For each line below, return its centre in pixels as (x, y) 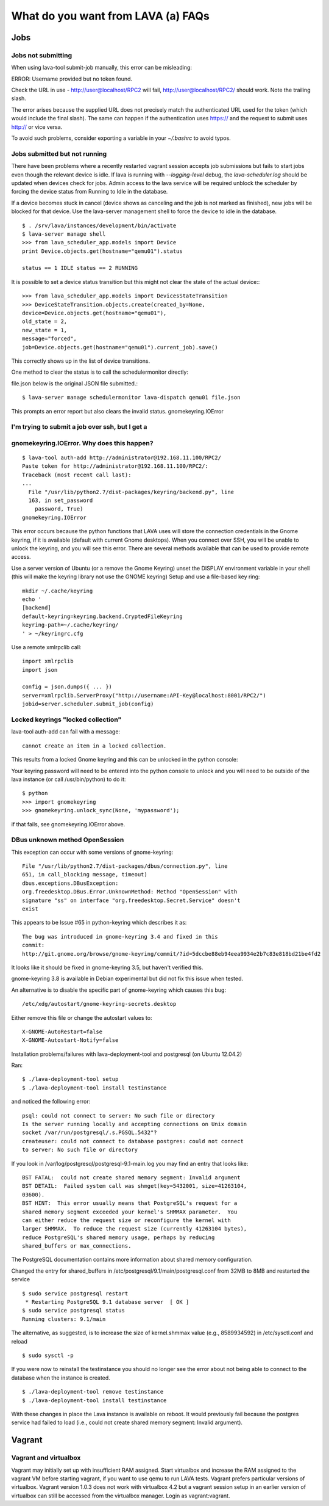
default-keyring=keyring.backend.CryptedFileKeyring (102, 616)
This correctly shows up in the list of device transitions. (81, 361)
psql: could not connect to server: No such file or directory (119, 1115)
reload (19, 1341)
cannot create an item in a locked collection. (94, 746)
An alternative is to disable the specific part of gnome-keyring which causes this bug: (119, 990)
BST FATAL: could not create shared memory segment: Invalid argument (131, 1177)
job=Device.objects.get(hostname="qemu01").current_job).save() (120, 347)
